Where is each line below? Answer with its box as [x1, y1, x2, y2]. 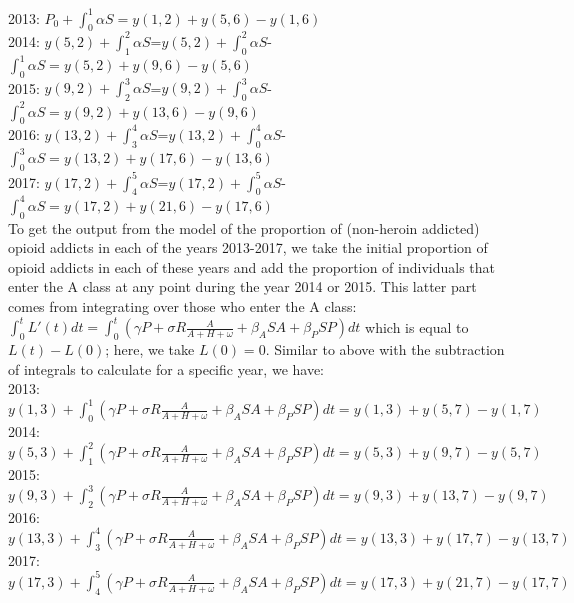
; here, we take [105, 338, 195, 359]
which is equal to [365, 316, 469, 337]
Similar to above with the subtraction [274, 338, 505, 359]
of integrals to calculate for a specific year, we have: [8, 358, 325, 379]
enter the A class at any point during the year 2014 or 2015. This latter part [8, 276, 477, 297]
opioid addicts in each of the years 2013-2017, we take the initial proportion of [8, 237, 488, 258]
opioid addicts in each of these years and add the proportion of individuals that [8, 256, 495, 277]
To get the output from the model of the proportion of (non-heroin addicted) [8, 217, 480, 238]
